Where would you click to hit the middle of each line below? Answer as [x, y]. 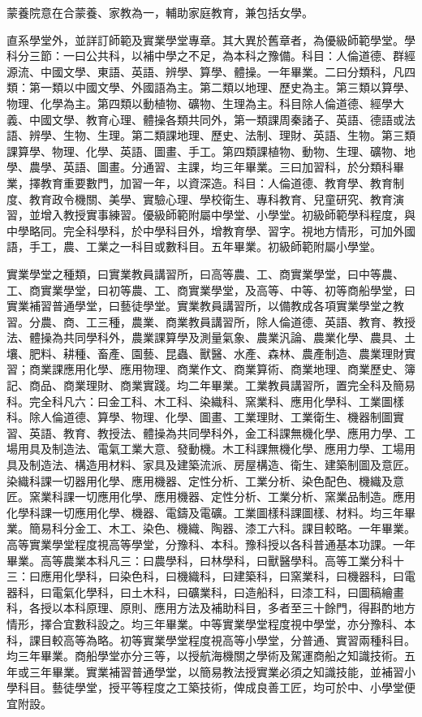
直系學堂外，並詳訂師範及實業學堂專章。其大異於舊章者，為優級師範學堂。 [205, 39]
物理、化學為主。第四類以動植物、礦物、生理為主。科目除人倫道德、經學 [200, 103]
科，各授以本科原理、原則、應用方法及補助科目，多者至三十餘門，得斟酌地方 [211, 608]
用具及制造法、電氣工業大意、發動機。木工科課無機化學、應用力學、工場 [211, 449]
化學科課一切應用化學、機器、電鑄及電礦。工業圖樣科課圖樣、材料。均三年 [205, 512]
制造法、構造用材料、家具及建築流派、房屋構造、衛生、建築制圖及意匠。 [222, 465]
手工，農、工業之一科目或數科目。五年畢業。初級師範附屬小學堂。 [205, 246]
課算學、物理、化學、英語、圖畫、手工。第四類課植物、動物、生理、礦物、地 [211, 151]
